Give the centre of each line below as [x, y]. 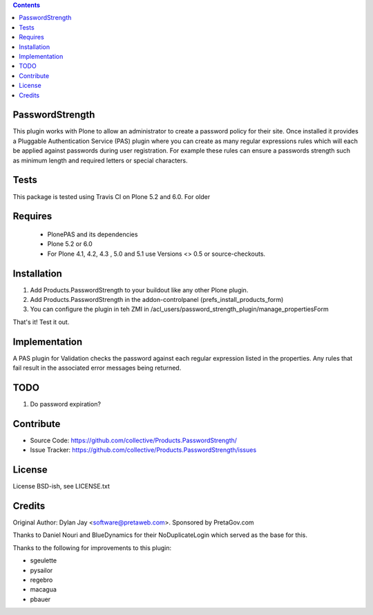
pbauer [40, 599]
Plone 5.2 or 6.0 [70, 244]
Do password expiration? [66, 404]
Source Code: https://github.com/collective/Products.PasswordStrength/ [134, 440]
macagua [43, 589]
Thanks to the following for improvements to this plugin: [92, 548]
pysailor [41, 570]
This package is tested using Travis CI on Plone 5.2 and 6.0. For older [112, 196]
